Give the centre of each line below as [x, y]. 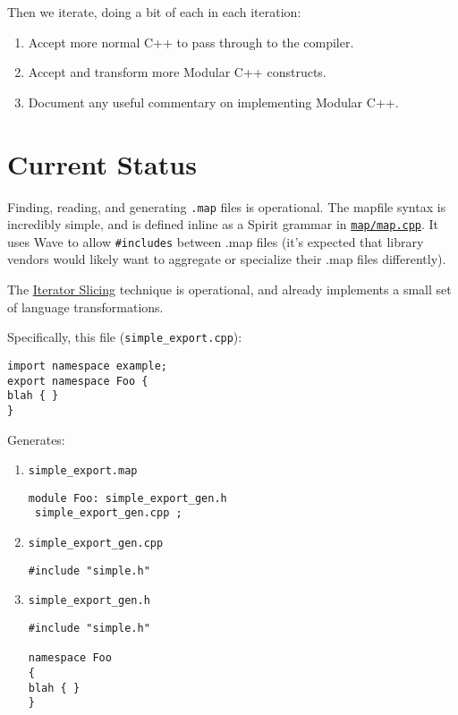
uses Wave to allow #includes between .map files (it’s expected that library [216, 241]
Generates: [36, 439]
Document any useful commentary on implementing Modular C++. [213, 102]
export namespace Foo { [78, 381]
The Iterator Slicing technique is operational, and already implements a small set [229, 289]
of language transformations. [85, 306]
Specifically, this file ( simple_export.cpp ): [125, 337]
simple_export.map [83, 471]
